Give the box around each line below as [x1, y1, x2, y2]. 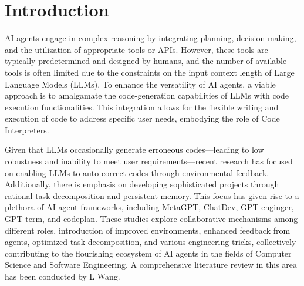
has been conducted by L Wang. [5, 270, 120, 282]
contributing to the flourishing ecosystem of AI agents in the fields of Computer [5, 247, 292, 259]
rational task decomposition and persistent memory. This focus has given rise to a [5, 189, 299, 201]
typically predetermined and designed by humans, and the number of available [5, 55, 287, 67]
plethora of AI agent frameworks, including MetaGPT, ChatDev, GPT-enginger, [5, 201, 294, 213]
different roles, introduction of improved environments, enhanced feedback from [5, 224, 291, 236]
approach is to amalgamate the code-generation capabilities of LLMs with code [5, 89, 289, 102]
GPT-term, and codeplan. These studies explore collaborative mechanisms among [5, 213, 298, 225]
